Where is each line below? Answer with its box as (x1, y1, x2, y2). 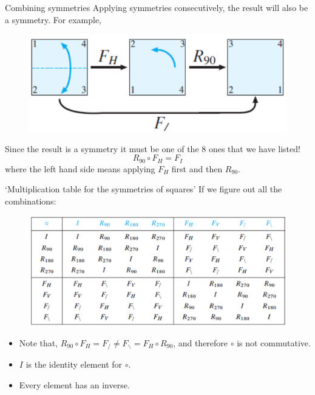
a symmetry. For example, (5, 13, 102, 26)
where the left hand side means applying (5, 162, 155, 175)
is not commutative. (237, 336, 311, 349)
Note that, (19, 336, 58, 349)
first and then (171, 162, 223, 175)
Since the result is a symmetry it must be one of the (5, 142, 199, 155)
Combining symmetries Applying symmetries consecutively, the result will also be (5, 1, 308, 13)
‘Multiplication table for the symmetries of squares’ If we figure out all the (5, 183, 282, 195)
